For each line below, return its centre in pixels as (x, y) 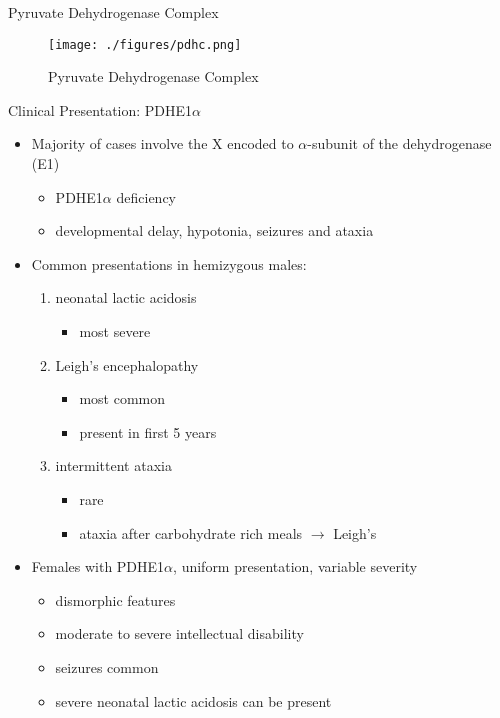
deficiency (146, 196)
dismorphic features (115, 599)
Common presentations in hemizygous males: (169, 263)
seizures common (107, 666)
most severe (115, 331)
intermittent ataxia (113, 465)
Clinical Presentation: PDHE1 (100, 109)
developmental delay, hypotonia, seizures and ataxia (214, 230)
